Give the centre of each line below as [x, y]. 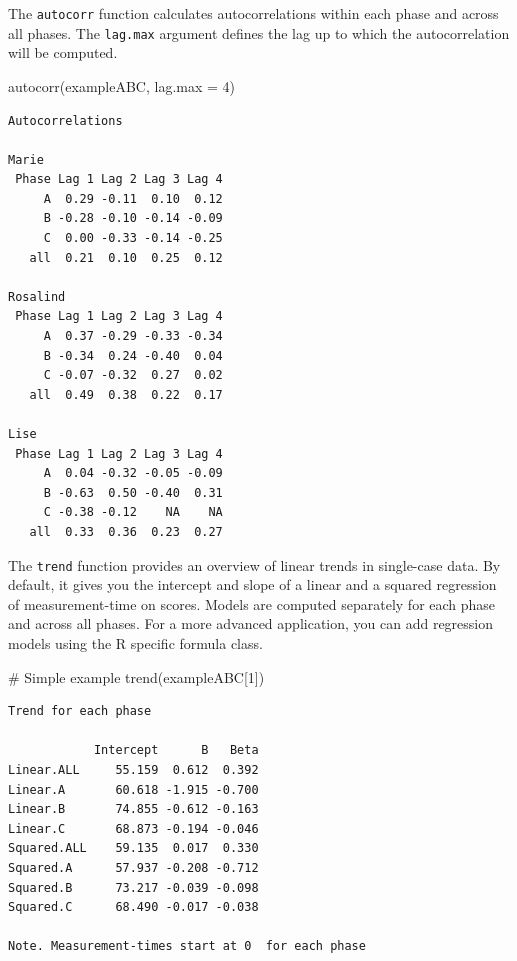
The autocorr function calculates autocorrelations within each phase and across [253, 13]
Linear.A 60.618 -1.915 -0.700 [133, 789]
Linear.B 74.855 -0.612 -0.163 [133, 809]
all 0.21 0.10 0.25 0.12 [126, 257]
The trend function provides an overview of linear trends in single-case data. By [254, 564]
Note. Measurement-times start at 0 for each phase [187, 946]
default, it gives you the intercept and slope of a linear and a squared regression [252, 584]
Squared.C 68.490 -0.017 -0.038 [133, 907]
